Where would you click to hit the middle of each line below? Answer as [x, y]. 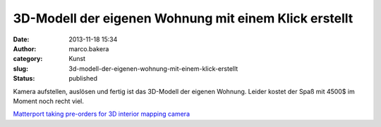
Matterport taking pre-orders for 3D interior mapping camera [102, 114]
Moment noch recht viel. [48, 101]
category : [28, 59]
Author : [25, 48]
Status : [24, 79]
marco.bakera [89, 48]
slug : [20, 68]
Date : [21, 39]
